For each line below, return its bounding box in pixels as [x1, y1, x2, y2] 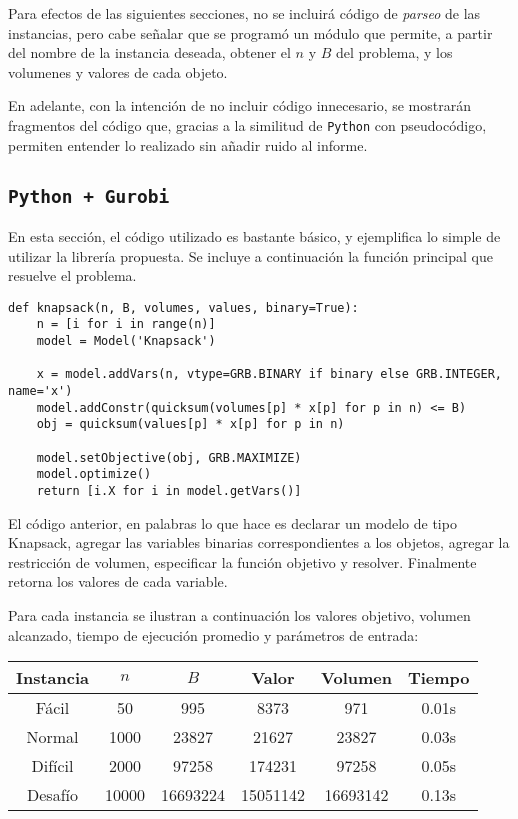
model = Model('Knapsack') [36, 334, 216, 349]
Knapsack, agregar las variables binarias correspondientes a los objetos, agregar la [8, 532, 510, 553]
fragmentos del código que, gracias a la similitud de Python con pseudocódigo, [8, 114, 487, 135]
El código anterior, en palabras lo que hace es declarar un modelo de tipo [8, 512, 457, 533]
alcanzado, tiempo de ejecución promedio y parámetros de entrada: [8, 624, 419, 645]
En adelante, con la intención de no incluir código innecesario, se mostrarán [8, 95, 471, 116]
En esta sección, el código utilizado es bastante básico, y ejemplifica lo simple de [8, 226, 501, 246]
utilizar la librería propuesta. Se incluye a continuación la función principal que [8, 245, 493, 266]
